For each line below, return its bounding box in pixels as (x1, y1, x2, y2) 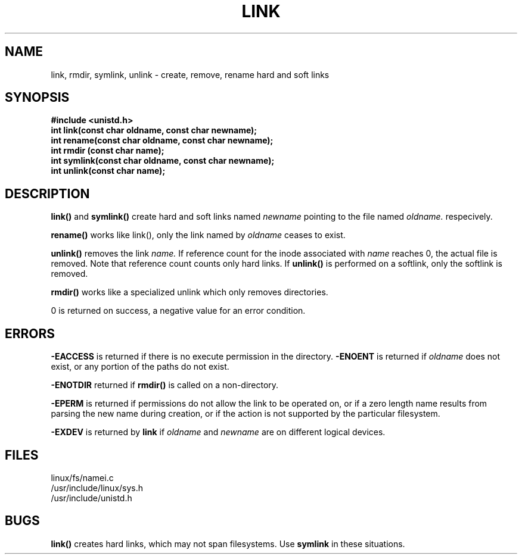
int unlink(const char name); (51, 165, 166, 176)
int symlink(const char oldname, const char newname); (51, 155, 275, 166)
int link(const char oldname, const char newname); (51, 125, 257, 136)
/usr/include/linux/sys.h (51, 482, 144, 493)
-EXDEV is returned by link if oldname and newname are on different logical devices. (51, 427, 386, 438)
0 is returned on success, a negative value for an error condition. (51, 305, 306, 316)
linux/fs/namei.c (51, 472, 114, 483)
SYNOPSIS (5, 90, 70, 105)
